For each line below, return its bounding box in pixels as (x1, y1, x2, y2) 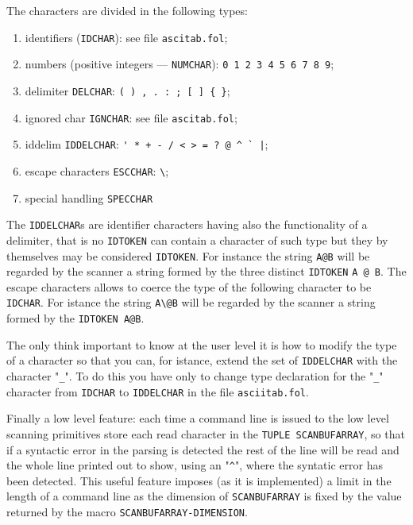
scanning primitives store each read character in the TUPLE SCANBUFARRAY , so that (6, 425, 405, 442)
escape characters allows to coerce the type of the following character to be (6, 278, 372, 295)
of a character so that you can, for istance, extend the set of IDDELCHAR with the (6, 352, 398, 369)
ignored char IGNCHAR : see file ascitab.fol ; (25, 109, 237, 125)
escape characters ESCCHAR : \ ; (25, 162, 169, 179)
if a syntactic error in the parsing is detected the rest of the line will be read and (6, 441, 399, 457)
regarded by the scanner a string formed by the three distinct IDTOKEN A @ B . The (6, 263, 407, 280)
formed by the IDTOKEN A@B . (6, 310, 145, 326)
